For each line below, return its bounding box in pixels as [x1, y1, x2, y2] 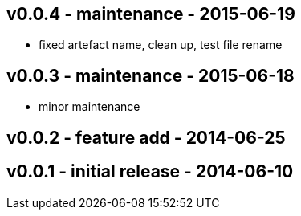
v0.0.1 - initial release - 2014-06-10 [6, 161, 294, 182]
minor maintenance [39, 100, 140, 114]
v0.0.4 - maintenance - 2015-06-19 [6, 4, 295, 24]
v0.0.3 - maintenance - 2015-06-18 [6, 65, 295, 86]
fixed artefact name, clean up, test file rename [39, 38, 283, 52]
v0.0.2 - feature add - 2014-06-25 [6, 127, 286, 148]
